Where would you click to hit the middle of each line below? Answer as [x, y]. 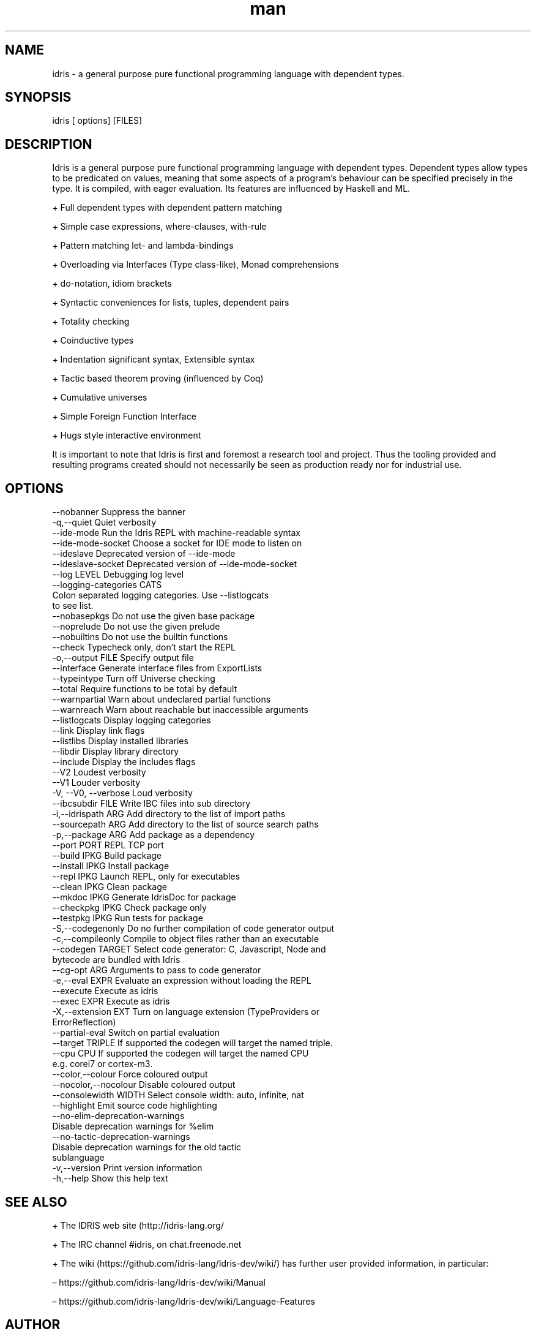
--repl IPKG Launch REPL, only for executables [146, 877]
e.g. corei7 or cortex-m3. [102, 1064]
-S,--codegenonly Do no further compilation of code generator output [193, 929]
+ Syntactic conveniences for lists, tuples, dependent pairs [171, 303]
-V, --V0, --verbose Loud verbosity [122, 793]
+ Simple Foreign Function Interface [124, 417]
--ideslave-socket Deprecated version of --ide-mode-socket [175, 564]
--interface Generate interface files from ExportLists [157, 668]
